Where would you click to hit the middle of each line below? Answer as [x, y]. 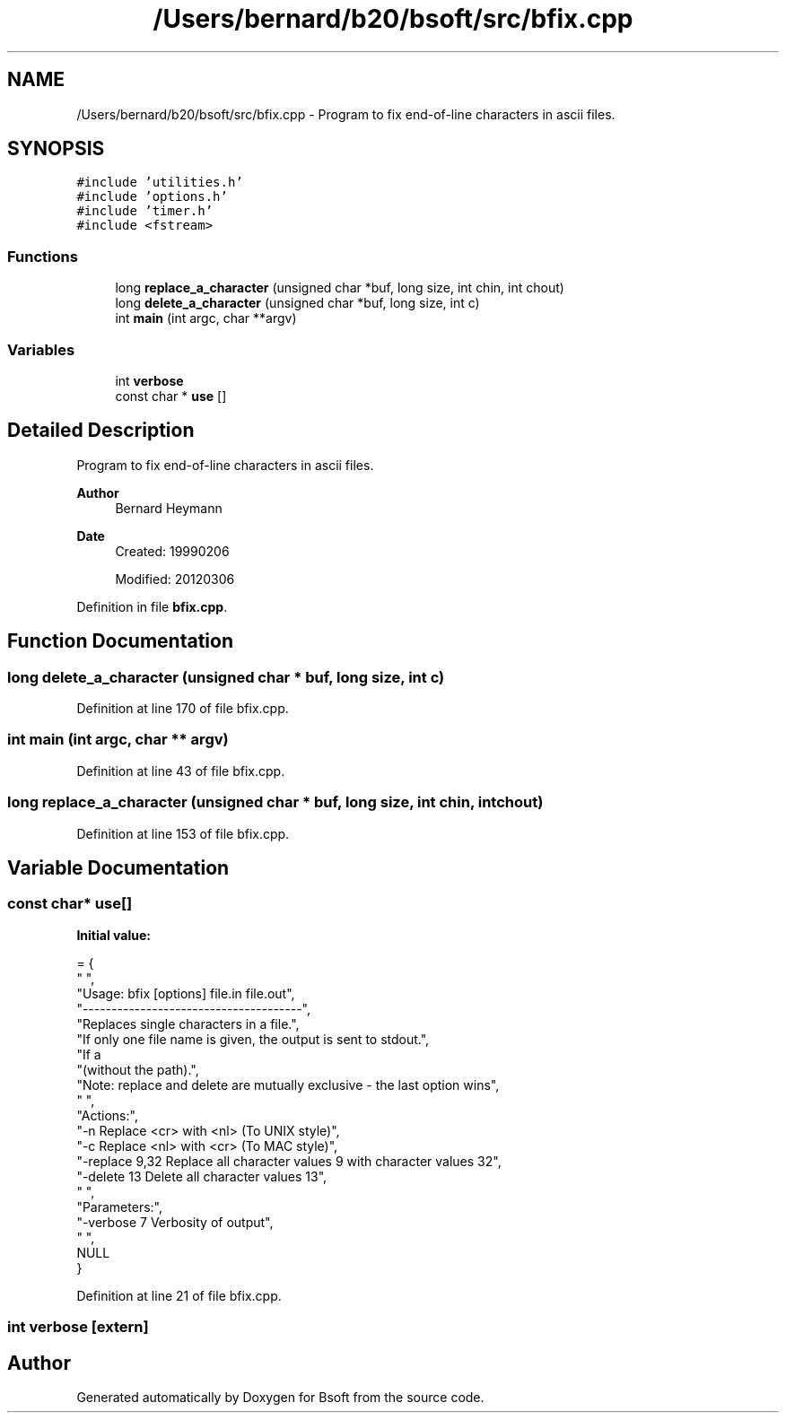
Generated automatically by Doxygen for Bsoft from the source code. [280, 1397]
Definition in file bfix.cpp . [152, 606]
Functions [43, 256]
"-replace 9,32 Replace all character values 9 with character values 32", [289, 1161]
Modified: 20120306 [175, 579]
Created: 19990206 [172, 551]
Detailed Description [101, 431]
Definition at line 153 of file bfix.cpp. [183, 833]
